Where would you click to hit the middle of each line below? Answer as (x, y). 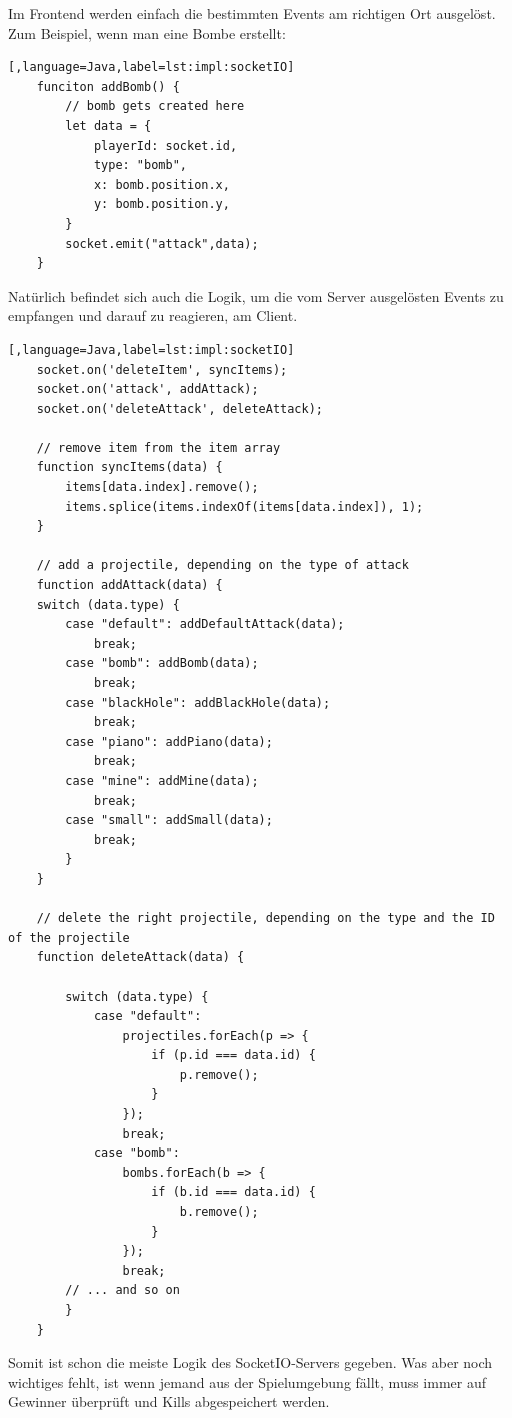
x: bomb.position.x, (161, 184)
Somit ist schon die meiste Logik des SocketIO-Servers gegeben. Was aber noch (250, 1362)
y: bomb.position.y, (161, 204)
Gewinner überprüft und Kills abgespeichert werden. (169, 1401)
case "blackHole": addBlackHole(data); (198, 702)
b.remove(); (219, 1212)
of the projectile (69, 937)
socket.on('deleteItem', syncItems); (162, 369)
